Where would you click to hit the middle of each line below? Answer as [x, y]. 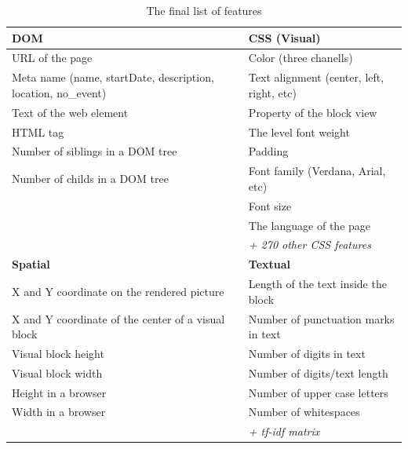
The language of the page [310, 225]
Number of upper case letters [318, 392]
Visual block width [57, 372]
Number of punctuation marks [321, 318]
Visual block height [58, 353]
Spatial [31, 264]
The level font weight [299, 131]
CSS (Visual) [284, 37]
